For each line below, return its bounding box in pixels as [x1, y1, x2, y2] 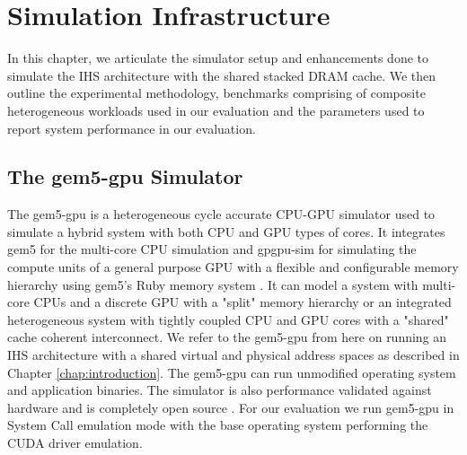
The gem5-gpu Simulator [7, 162, 243, 190]
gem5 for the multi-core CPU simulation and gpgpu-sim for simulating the [7, 240, 417, 258]
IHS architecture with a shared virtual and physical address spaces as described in [7, 346, 460, 364]
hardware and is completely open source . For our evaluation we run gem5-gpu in [7, 398, 454, 416]
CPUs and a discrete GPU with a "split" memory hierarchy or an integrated [33, 293, 452, 311]
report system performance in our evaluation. [7, 118, 256, 137]
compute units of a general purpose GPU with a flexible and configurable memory [7, 258, 459, 276]
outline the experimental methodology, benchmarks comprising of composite [7, 83, 426, 102]
